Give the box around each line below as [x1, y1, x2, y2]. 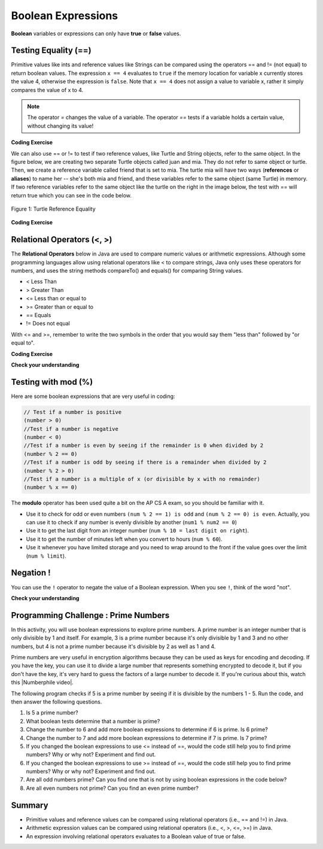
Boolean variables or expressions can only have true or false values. [11, 30, 181, 37]
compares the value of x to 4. [11, 86, 84, 93]
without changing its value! [27, 122, 94, 129]
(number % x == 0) [23, 484, 78, 491]
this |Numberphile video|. [11, 679, 74, 686]
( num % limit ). [26, 552, 66, 559]
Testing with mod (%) [11, 377, 93, 387]
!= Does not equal [26, 320, 70, 327]
